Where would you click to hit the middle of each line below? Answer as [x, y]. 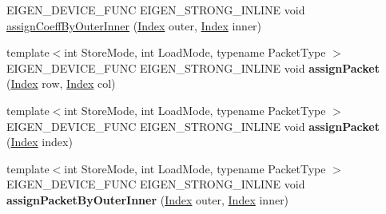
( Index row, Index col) [61, 83]
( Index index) [40, 142]
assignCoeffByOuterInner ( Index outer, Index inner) [134, 25]
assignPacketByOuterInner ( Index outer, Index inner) [148, 199]
